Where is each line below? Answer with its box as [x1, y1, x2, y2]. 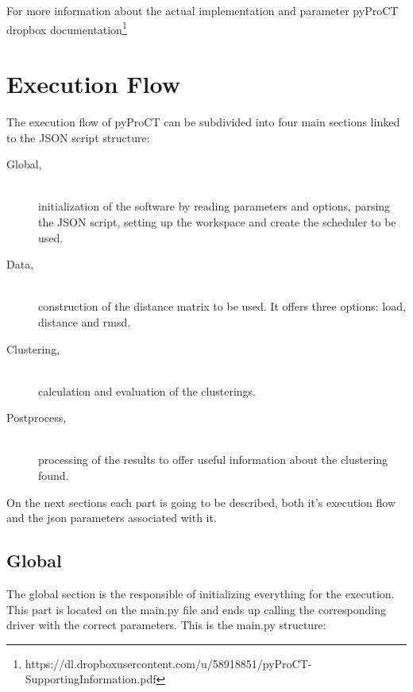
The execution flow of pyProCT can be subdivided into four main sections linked [6, 113, 400, 130]
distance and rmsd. [38, 313, 131, 330]
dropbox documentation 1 [6, 18, 127, 37]
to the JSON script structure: [6, 129, 150, 145]
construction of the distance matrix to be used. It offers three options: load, [38, 298, 406, 315]
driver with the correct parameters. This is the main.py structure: [6, 617, 326, 633]
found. [38, 467, 69, 484]
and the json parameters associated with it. [6, 509, 217, 526]
